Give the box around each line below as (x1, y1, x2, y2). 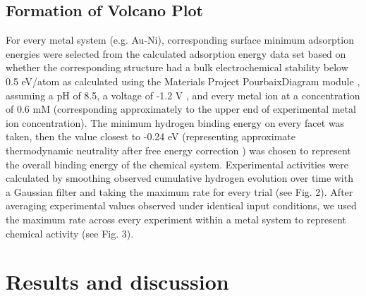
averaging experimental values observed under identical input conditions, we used (6, 198, 357, 213)
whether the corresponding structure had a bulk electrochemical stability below (6, 60, 348, 75)
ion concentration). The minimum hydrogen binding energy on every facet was (6, 115, 345, 130)
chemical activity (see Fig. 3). (6, 226, 134, 240)
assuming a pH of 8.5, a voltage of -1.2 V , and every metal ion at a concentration (6, 87, 360, 102)
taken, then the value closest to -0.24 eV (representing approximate (6, 129, 295, 144)
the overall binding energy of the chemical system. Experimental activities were (6, 156, 348, 171)
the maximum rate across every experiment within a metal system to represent (6, 211, 346, 226)
